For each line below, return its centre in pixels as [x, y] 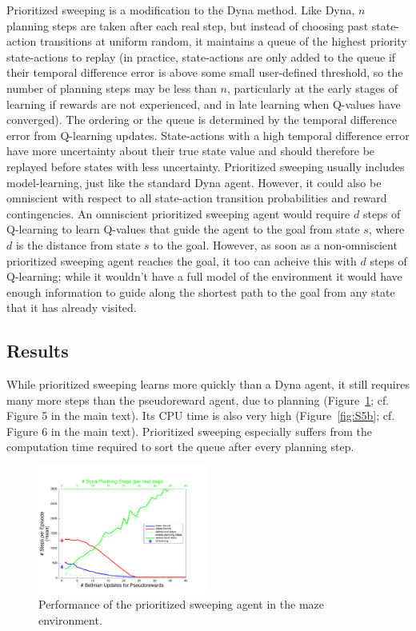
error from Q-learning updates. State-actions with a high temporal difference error [208, 135]
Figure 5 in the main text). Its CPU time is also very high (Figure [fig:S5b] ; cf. [201, 415]
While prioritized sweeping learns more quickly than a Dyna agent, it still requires [208, 384]
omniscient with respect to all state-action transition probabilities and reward [197, 198]
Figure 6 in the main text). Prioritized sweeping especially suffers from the [190, 431]
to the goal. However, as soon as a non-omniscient [275, 244]
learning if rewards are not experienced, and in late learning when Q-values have [204, 104]
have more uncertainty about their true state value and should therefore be [191, 151]
